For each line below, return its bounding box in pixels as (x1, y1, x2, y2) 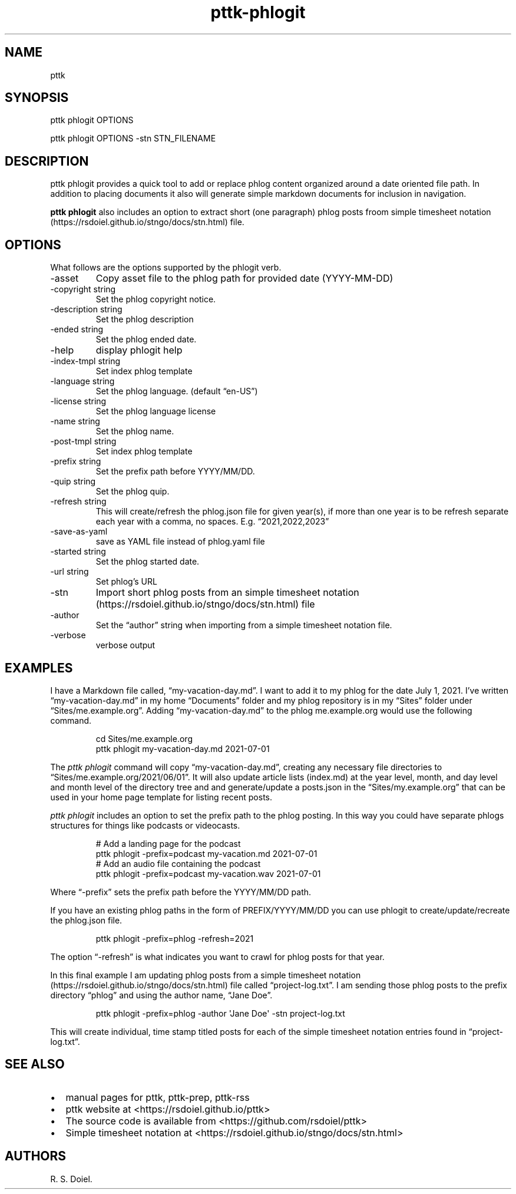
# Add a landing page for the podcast (95, 838, 241, 849)
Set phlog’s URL (95, 576, 157, 587)
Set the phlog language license (95, 406, 216, 417)
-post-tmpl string (50, 436, 117, 447)
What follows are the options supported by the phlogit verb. (50, 262, 282, 273)
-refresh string (50, 496, 107, 507)
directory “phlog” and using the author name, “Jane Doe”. (50, 989, 273, 1000)
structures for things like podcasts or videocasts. (50, 820, 240, 830)
